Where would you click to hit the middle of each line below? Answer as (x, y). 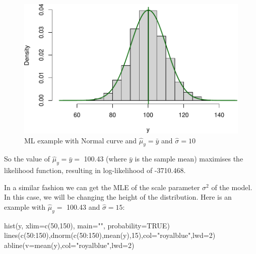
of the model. (232, 187)
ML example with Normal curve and (81, 140)
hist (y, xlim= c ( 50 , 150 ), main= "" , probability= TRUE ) (87, 225)
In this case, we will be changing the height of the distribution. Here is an (118, 197)
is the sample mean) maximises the (189, 159)
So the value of (27, 159)
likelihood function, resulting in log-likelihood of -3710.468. (95, 170)
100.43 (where (105, 159)
